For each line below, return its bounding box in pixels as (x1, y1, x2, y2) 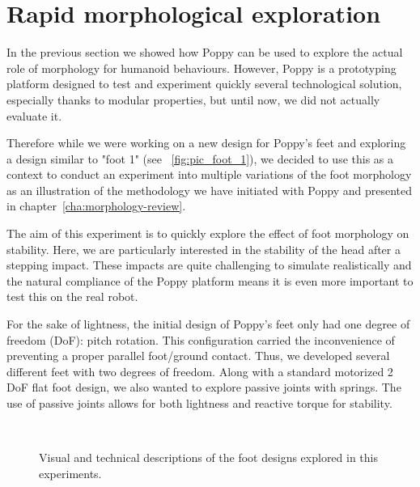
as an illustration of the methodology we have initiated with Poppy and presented (6, 181, 413, 198)
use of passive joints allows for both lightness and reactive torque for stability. (6, 395, 392, 411)
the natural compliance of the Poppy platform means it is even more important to (6, 272, 414, 289)
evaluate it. (6, 107, 62, 124)
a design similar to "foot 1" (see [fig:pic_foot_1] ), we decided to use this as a (6, 150, 394, 167)
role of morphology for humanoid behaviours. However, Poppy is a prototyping (6, 59, 397, 76)
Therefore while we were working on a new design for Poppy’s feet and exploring (6, 134, 406, 151)
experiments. (39, 464, 102, 481)
